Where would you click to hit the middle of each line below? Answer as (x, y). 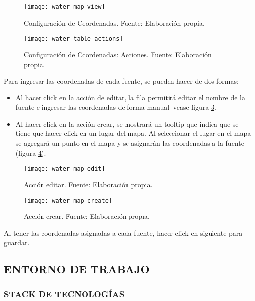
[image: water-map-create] (68, 200)
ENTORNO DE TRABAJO (77, 269)
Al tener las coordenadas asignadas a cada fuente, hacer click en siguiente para (123, 233)
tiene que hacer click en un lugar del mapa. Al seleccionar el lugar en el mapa (133, 133)
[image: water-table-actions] (73, 39)
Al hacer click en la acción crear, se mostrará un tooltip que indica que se (127, 123)
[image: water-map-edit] (64, 169)
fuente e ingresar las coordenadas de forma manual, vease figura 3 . (116, 107)
